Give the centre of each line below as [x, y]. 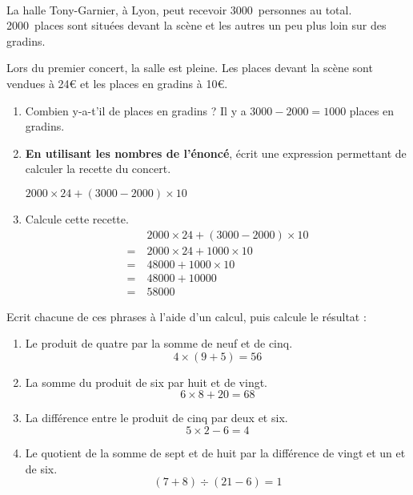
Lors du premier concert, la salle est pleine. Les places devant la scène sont [190, 68]
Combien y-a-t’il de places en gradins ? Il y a [136, 110]
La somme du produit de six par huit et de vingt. [146, 382]
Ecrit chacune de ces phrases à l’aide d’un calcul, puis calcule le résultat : [186, 316]
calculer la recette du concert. [98, 169]
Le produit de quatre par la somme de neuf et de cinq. [159, 343]
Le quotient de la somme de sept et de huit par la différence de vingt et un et [215, 453]
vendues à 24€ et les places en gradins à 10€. [117, 83]
